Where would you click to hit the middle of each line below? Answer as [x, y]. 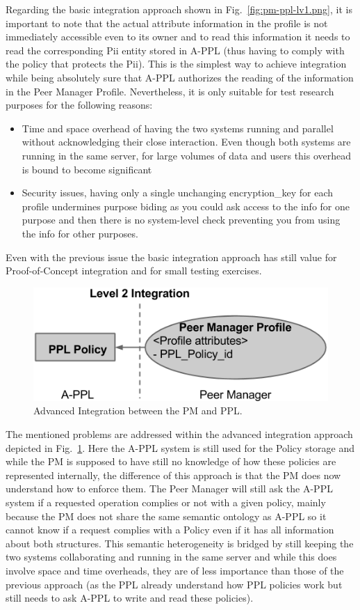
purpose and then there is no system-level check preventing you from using [181, 220]
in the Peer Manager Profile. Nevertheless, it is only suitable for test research [170, 91]
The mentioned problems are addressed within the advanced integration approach [179, 434]
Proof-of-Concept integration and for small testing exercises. [134, 271]
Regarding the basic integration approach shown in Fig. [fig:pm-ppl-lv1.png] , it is [179, 9]
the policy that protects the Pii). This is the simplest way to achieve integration [176, 64]
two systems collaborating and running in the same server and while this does [171, 557]
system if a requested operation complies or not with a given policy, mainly [166, 502]
